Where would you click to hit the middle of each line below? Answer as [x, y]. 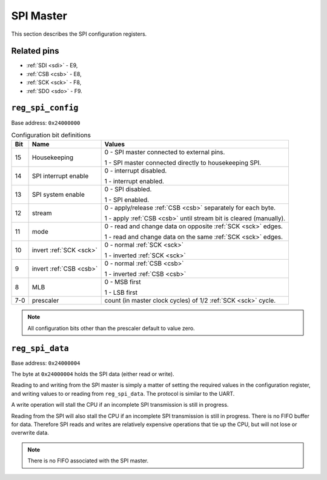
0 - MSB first [123, 282]
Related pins [35, 51]
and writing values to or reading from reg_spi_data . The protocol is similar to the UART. [123, 393]
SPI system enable [58, 195]
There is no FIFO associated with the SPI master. [88, 461]
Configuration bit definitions [51, 135]
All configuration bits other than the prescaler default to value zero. [111, 328]
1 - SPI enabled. [127, 200]
